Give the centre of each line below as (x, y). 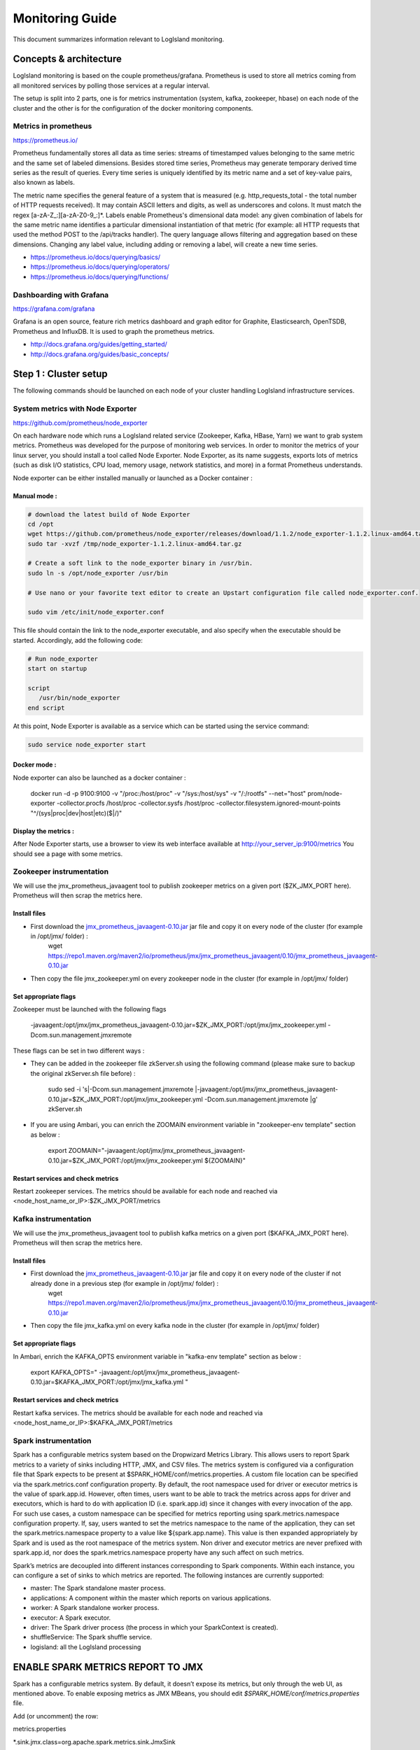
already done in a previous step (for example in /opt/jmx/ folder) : (125, 1283)
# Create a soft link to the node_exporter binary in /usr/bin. (140, 563)
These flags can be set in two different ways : (79, 1051)
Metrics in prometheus (52, 126)
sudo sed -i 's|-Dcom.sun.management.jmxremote (121, 1089)
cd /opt (41, 524)
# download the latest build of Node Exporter (109, 514)
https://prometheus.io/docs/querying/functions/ (100, 276)
